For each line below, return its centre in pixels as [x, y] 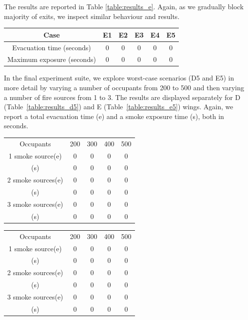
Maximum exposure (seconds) [52, 59]
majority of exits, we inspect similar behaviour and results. [92, 16]
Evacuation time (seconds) [52, 47]
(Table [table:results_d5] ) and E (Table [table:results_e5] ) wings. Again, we [119, 107]
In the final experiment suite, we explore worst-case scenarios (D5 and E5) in [119, 78]
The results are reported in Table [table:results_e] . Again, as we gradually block [124, 6]
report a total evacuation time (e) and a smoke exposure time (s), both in [114, 116]
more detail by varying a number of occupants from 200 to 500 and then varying [124, 88]
